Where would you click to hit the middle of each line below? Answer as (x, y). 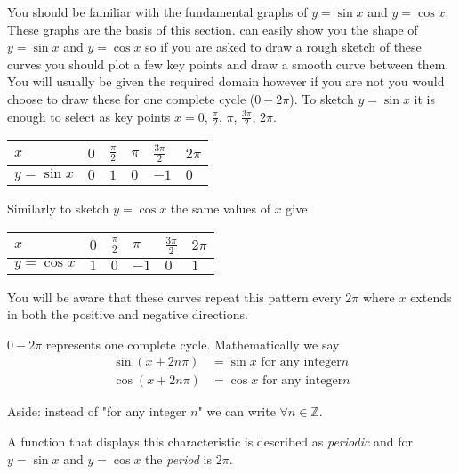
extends (431, 297)
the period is (178, 458)
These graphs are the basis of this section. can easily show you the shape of (213, 29)
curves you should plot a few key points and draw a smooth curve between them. (228, 64)
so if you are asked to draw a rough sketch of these (283, 47)
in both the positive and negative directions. (128, 314)
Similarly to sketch (58, 209)
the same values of (220, 209)
